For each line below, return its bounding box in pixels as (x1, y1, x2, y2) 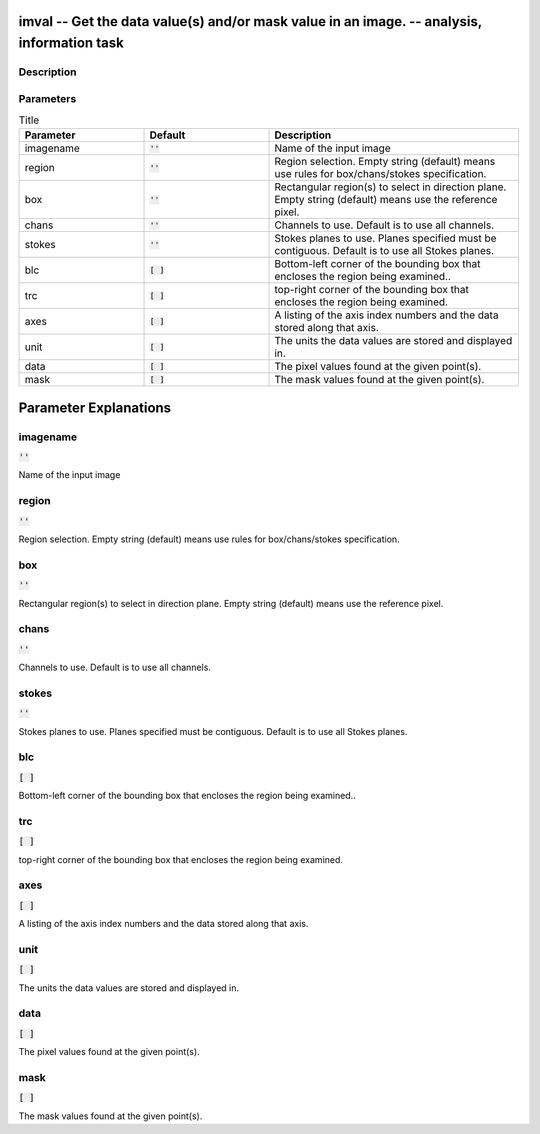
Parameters (18, 91, 77, 105)
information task (18, 35, 124, 52)
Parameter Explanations (18, 399, 172, 416)
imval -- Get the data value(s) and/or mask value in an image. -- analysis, (18, 13, 482, 30)
